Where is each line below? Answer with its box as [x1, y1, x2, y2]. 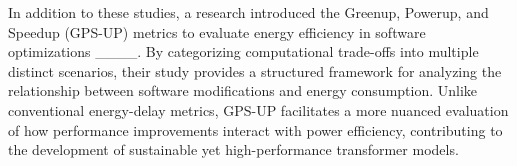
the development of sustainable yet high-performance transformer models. [8, 139, 459, 160]
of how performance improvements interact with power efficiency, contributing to [8, 119, 503, 140]
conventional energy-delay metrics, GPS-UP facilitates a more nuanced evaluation [8, 99, 509, 120]
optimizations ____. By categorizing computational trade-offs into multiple [8, 41, 479, 62]
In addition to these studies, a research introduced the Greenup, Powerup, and [8, 2, 489, 22]
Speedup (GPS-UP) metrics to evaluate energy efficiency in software [8, 21, 426, 42]
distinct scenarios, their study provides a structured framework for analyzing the [8, 60, 502, 81]
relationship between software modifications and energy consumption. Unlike [8, 80, 478, 101]
